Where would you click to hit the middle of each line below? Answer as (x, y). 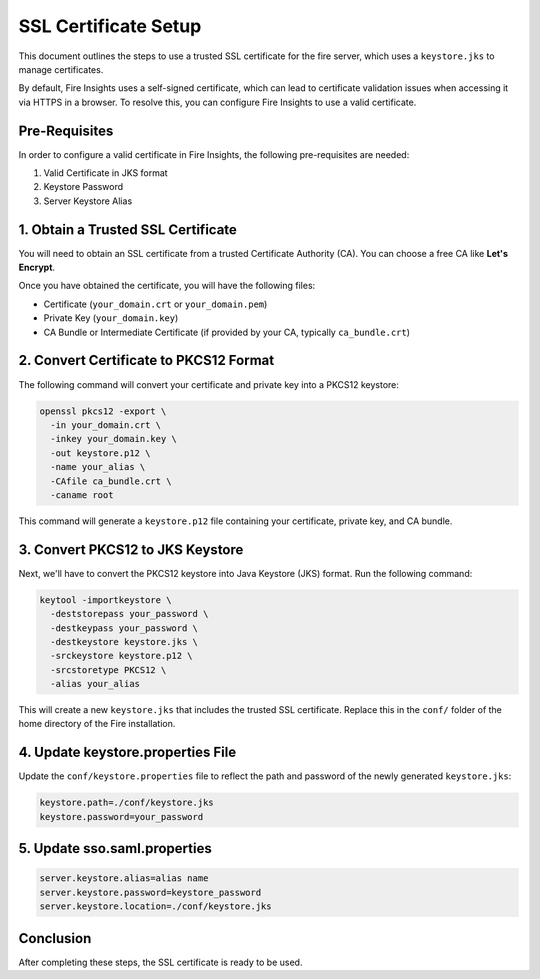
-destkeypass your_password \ (124, 628)
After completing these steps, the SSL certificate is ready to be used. (160, 962)
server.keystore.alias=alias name (124, 878)
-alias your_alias (95, 684)
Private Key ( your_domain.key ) (111, 318)
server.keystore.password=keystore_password (150, 892)
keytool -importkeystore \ (105, 599)
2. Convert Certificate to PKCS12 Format (146, 360)
